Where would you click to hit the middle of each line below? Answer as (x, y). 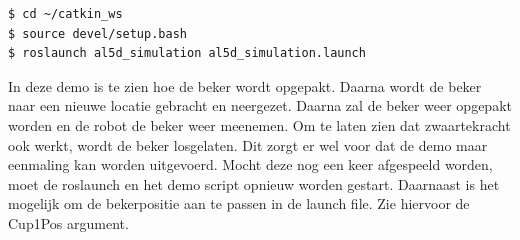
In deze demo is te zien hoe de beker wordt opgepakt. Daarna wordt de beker (245, 85)
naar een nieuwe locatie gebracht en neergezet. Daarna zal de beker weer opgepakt (260, 105)
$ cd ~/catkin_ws (65, 14)
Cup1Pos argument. (68, 222)
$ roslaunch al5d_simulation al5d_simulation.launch (187, 53)
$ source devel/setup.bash (97, 33)
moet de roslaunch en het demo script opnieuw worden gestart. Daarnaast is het (254, 183)
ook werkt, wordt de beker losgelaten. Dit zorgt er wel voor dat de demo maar (248, 144)
